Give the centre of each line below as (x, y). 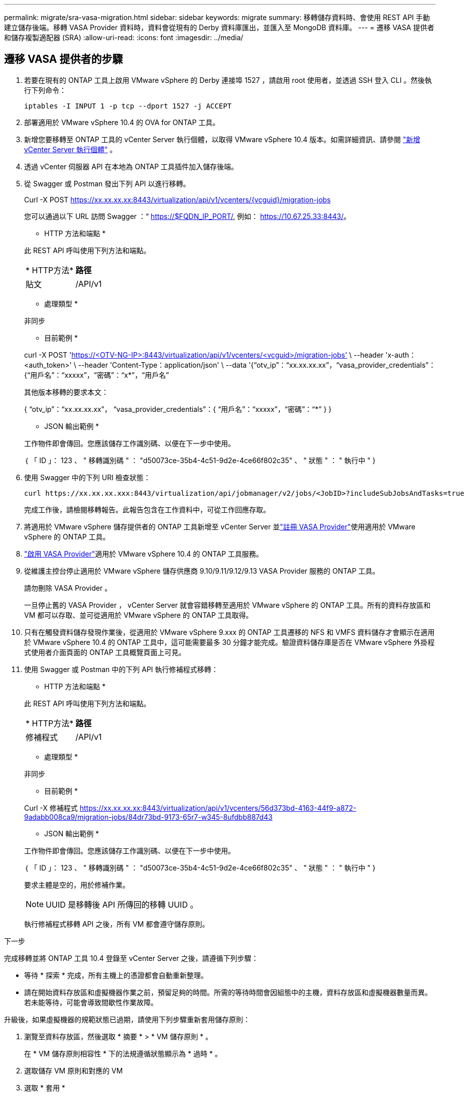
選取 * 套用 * (45, 1087)
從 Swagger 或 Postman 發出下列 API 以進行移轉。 (107, 183)
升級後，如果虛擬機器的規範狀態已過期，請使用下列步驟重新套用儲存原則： (127, 1019)
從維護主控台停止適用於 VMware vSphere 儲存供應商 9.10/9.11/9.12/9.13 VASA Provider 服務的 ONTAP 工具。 (202, 571)
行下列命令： (45, 90)
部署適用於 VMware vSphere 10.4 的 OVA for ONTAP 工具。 (122, 122)
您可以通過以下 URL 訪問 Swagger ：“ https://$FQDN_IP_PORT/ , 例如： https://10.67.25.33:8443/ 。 (188, 216)
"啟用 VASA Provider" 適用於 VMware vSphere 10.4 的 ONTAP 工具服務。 (144, 554)
